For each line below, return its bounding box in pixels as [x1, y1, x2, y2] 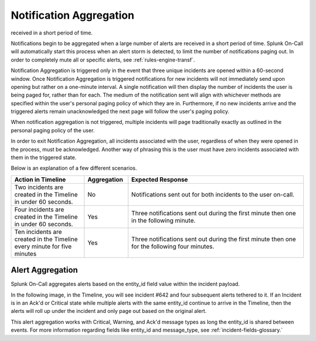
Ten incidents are [14, 228, 63, 236]
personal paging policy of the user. [11, 126, 95, 134]
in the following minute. [131, 216, 196, 225]
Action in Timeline [14, 175, 66, 184]
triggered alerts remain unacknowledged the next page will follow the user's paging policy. [11, 108, 229, 115]
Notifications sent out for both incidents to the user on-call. [131, 190, 295, 198]
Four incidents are [14, 205, 64, 213]
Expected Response [131, 175, 188, 184]
